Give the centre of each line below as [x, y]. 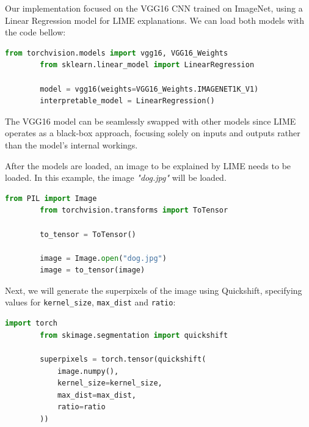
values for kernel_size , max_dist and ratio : [90, 302]
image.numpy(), [88, 371]
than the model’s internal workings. [71, 144]
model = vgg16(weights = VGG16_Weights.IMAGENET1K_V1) [149, 89]
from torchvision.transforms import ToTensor [134, 210]
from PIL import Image [51, 198]
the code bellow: [35, 32]
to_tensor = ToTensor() [88, 234]
